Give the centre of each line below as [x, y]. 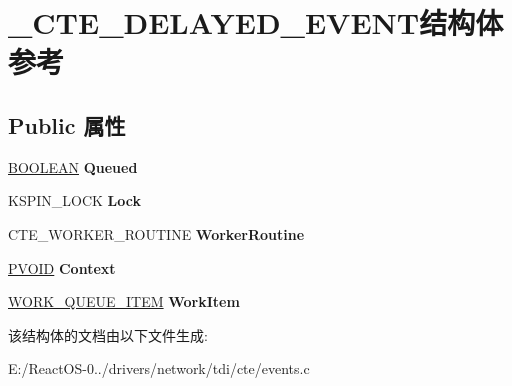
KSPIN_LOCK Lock [74, 200]
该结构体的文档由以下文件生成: [108, 334]
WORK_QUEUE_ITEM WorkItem [124, 301]
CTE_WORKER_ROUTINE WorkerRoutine [156, 233]
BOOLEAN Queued [73, 166]
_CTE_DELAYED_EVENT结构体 [256, 22]
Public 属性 [67, 124]
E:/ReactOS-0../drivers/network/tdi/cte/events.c [159, 368]
